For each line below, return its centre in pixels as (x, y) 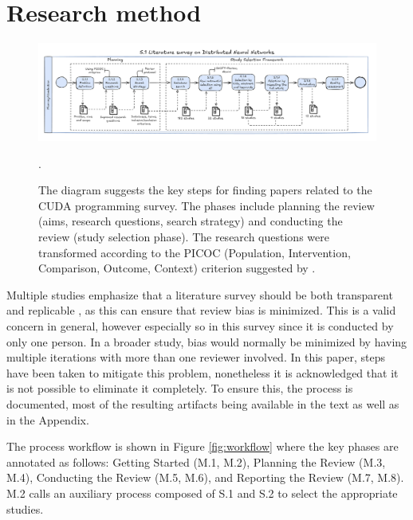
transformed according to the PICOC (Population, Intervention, (195, 252)
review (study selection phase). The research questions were (184, 237)
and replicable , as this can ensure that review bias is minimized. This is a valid (201, 310)
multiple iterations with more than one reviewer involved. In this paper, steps (196, 357)
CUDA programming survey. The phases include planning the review (206, 205)
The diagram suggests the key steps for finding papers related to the (205, 190)
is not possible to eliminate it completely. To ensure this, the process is (180, 388)
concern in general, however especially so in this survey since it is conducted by (200, 326)
